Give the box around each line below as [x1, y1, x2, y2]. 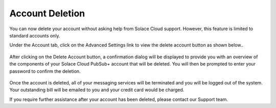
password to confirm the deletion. [9, 68, 81, 74]
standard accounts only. [9, 32, 61, 38]
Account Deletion [9, 8, 85, 19]
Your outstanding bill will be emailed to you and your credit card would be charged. [9, 87, 185, 93]
